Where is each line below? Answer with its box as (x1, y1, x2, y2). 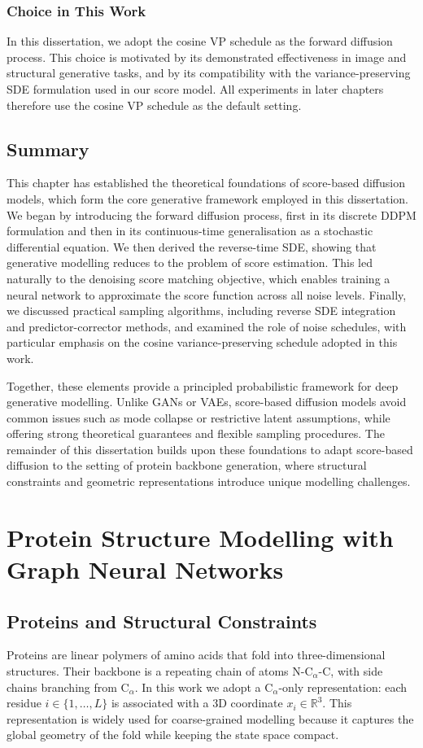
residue (7, 694, 41, 711)
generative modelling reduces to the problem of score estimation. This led (7, 254, 373, 271)
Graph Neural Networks (7, 553, 284, 586)
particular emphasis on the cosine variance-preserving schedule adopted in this (7, 334, 398, 351)
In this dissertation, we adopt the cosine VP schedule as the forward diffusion (7, 33, 393, 50)
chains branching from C (7, 678, 129, 695)
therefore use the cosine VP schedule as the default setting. (7, 96, 302, 113)
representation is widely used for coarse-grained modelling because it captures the (7, 710, 414, 727)
